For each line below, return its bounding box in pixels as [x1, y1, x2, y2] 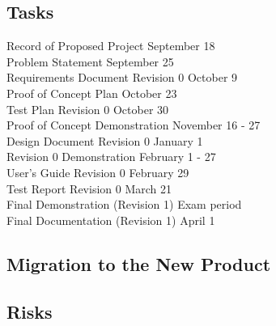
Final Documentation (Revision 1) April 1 [6, 211, 215, 228]
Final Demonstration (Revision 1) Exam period [6, 196, 242, 213]
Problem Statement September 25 [6, 53, 174, 70]
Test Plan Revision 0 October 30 [6, 100, 169, 117]
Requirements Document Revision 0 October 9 [6, 69, 238, 86]
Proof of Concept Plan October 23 [6, 84, 177, 101]
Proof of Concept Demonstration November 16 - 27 [6, 116, 261, 133]
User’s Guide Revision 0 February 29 [6, 163, 189, 180]
